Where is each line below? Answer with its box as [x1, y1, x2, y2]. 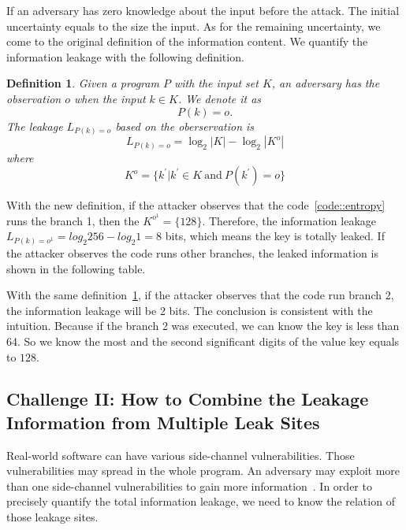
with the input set [173, 75, 259, 91]
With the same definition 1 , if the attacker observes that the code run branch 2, [6, 287, 394, 303]
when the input [74, 90, 146, 106]
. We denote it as [177, 90, 262, 106]
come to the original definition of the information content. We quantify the [6, 33, 368, 50]
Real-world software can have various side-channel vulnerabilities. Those [6, 447, 355, 463]
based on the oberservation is [115, 117, 255, 134]
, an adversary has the [271, 75, 380, 91]
